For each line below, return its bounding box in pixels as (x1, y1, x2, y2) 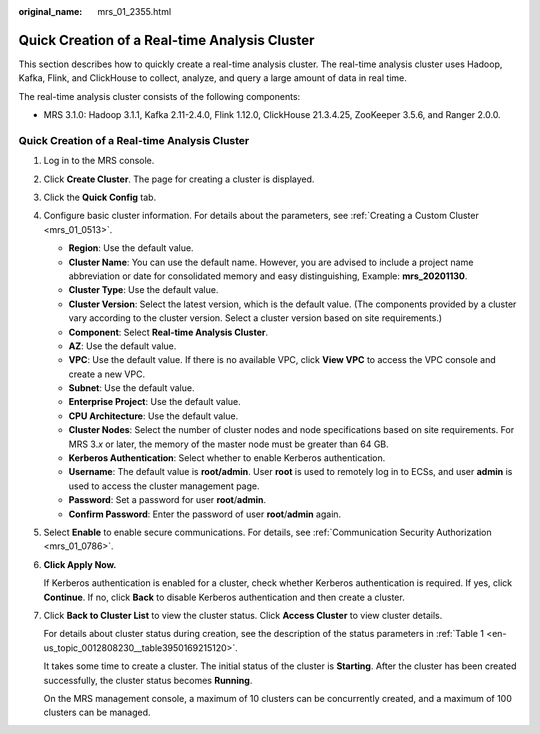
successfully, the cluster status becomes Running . (43, 674, 253, 686)
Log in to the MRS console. (43, 155, 155, 167)
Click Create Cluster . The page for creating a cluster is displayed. (43, 173, 315, 185)
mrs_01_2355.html (97, 6, 172, 17)
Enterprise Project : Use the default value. (68, 396, 242, 408)
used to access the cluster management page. (68, 480, 260, 492)
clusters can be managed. (43, 706, 151, 719)
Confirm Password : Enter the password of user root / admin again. (68, 508, 342, 520)
